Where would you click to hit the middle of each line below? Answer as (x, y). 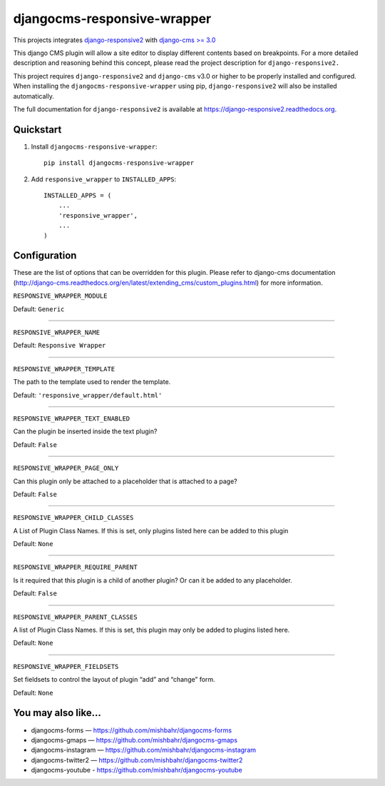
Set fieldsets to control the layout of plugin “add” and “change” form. (114, 680)
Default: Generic (39, 309)
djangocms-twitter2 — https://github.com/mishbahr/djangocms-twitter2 (137, 760)
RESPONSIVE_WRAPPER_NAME (56, 332)
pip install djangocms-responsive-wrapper (119, 163)
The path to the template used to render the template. (92, 382)
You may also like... (57, 713)
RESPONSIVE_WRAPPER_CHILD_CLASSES (73, 518)
